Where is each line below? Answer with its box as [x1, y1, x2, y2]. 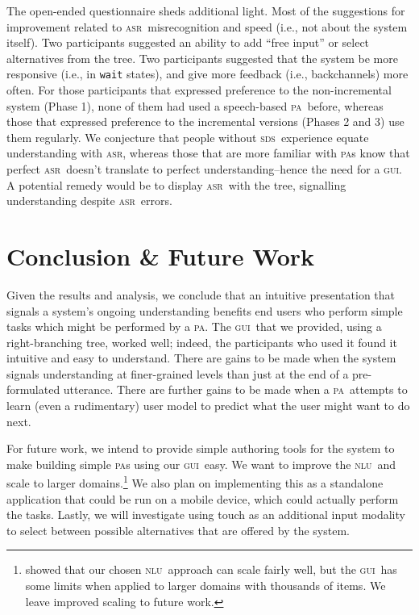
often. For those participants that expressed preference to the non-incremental [6, 82, 392, 98]
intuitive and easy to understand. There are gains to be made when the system [6, 349, 396, 366]
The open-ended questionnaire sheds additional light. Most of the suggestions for [6, 2, 405, 19]
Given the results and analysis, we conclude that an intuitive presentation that [6, 286, 396, 303]
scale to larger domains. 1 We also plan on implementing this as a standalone [6, 472, 384, 492]
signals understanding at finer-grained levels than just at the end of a [6, 365, 349, 382]
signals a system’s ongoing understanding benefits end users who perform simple [6, 302, 403, 319]
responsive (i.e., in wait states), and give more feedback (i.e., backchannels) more [6, 65, 409, 82]
